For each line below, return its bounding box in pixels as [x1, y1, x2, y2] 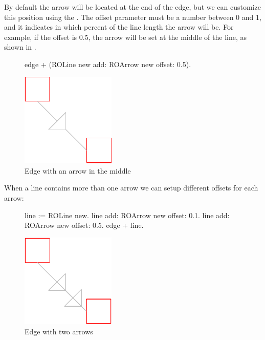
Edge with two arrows [25, 326, 93, 336]
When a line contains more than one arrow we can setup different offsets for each [4, 182, 258, 193]
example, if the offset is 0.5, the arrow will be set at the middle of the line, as [4, 31, 247, 42]
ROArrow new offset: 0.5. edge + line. [25, 220, 144, 230]
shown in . [4, 41, 36, 52]
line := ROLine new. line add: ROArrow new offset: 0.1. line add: [25, 209, 230, 220]
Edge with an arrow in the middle [25, 165, 131, 176]
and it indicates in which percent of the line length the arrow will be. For [4, 22, 234, 32]
